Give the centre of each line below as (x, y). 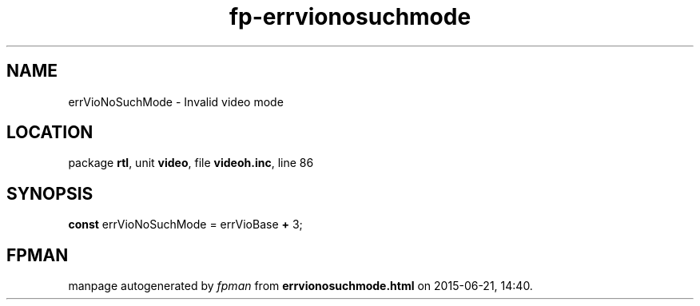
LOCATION (50, 133)
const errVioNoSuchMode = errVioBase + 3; (185, 225)
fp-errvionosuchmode (350, 17)
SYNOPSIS (50, 193)
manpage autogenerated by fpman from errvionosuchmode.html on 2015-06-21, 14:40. (300, 286)
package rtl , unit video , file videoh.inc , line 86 (191, 163)
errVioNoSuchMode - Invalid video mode (176, 101)
